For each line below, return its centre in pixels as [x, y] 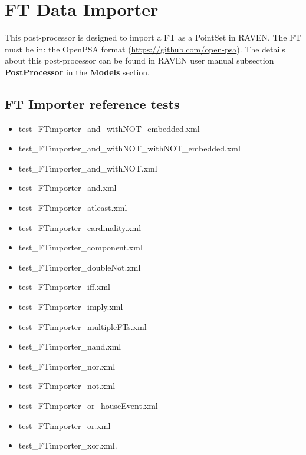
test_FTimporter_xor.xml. [68, 445]
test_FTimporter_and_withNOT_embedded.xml [109, 128]
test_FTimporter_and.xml [68, 188]
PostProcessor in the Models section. [77, 72]
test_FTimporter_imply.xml [71, 307]
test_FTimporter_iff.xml [64, 287]
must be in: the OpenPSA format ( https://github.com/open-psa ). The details [145, 49]
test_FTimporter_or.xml [65, 425]
